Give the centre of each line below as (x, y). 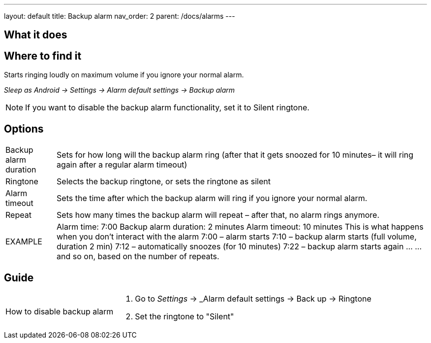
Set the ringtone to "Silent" (185, 316)
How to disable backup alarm (60, 311)
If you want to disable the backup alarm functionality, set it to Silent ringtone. (167, 108)
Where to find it (43, 56)
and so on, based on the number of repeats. (138, 257)
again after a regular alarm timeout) (122, 165)
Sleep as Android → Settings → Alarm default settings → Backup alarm (120, 90)
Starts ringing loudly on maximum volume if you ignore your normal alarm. (124, 75)
